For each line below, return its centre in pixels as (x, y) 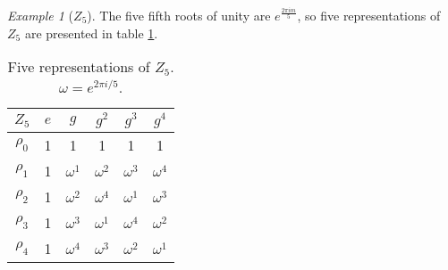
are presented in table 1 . (91, 33)
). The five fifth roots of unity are (179, 15)
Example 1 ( (41, 15)
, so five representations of (369, 15)
